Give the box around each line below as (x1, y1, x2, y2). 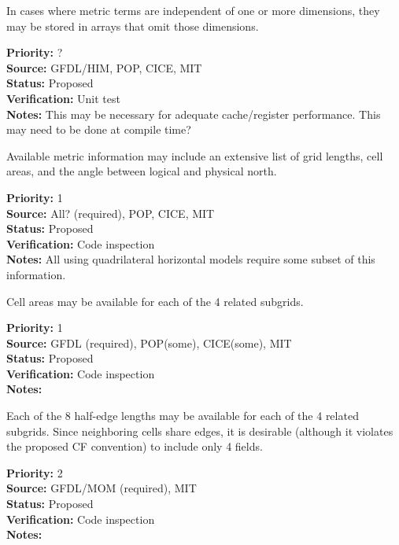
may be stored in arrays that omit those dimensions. (6, 17, 259, 34)
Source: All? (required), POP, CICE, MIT (6, 204, 215, 221)
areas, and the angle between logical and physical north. (6, 163, 277, 179)
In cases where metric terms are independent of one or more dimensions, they (6, 2, 380, 18)
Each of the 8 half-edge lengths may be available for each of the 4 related (6, 407, 359, 424)
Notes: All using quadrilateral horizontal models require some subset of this (6, 251, 375, 267)
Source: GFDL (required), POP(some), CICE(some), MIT (6, 334, 292, 351)
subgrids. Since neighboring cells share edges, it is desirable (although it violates (6, 422, 393, 439)
